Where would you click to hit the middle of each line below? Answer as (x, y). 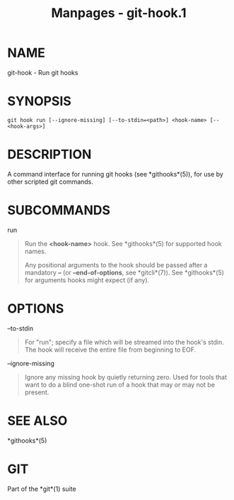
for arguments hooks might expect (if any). (87, 280)
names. (35, 251)
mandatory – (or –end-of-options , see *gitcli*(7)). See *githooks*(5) (124, 272)
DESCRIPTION (49, 155)
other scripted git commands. (51, 182)
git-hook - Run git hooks (43, 72)
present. (37, 392)
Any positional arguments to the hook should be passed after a (116, 265)
